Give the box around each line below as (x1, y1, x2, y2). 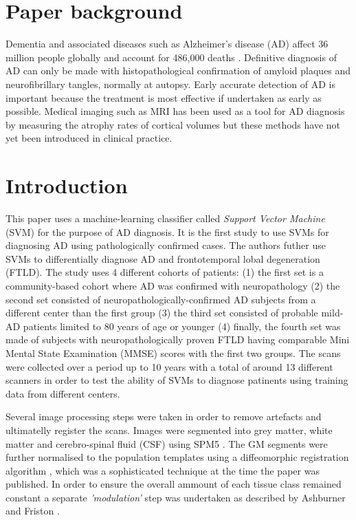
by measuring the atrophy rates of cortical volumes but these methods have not (5, 117, 341, 131)
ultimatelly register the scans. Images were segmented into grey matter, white (5, 422, 333, 437)
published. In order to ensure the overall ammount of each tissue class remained (5, 477, 342, 491)
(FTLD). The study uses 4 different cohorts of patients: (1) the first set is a (5, 265, 324, 279)
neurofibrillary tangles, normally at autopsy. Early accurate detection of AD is (5, 76, 336, 91)
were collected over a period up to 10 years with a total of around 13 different (5, 359, 333, 373)
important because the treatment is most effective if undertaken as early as (5, 90, 322, 105)
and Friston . (5, 503, 60, 518)
